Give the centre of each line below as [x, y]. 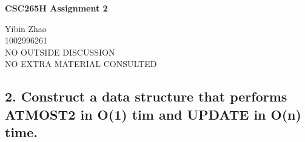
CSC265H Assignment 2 [56, 8]
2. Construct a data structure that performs [146, 96]
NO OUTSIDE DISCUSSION [60, 52]
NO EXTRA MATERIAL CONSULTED [81, 64]
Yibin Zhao [26, 28]
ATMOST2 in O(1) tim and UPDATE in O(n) [153, 114]
